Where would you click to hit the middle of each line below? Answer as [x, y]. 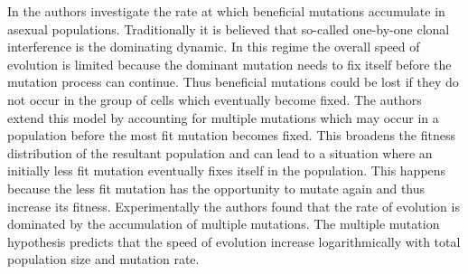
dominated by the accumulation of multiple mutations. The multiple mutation [224, 224]
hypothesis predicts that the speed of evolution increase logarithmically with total [234, 241]
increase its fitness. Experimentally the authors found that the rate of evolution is [234, 206]
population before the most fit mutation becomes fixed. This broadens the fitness [231, 135]
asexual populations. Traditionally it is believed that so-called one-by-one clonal [229, 28]
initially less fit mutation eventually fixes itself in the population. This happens [227, 170]
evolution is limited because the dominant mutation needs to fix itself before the [229, 64]
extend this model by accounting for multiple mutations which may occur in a [223, 117]
